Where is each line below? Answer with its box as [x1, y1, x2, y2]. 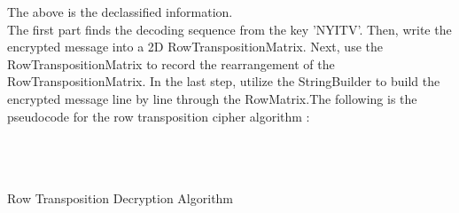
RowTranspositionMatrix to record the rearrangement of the [7, 54, 335, 73]
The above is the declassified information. [7, 3, 233, 20]
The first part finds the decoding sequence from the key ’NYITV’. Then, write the [7, 20, 452, 38]
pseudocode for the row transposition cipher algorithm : [7, 106, 310, 125]
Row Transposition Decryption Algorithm [7, 188, 234, 207]
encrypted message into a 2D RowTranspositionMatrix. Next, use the [7, 37, 383, 56]
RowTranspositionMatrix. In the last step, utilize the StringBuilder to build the [7, 72, 440, 91]
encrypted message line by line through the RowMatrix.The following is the [7, 89, 417, 107]
